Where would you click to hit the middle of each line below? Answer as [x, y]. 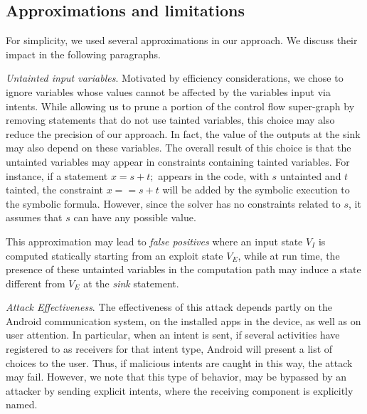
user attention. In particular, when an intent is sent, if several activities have [173, 335]
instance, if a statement [57, 175]
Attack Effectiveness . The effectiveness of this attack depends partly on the [169, 307]
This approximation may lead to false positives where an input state [154, 241]
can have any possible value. [135, 217]
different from [36, 283]
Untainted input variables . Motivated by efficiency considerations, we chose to [175, 78]
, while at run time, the [289, 255]
